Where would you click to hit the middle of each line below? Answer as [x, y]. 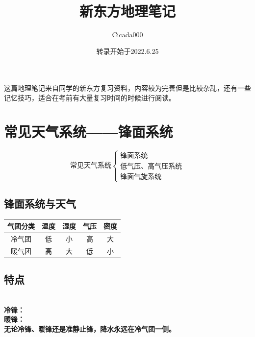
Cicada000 [127, 35]
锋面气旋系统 [141, 177]
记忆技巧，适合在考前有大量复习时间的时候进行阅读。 [90, 97]
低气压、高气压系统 [151, 166]
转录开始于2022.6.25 [127, 51]
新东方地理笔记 [127, 11]
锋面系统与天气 [40, 203]
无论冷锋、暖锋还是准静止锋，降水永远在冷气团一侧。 [90, 328]
